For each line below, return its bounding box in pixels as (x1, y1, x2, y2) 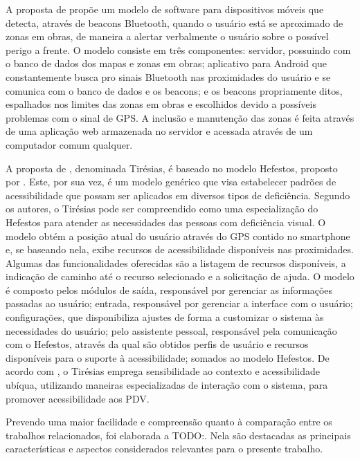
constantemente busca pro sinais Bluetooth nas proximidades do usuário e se (6, 69, 331, 84)
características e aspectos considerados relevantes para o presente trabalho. (6, 441, 323, 456)
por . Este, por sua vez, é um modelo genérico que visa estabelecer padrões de (6, 174, 336, 189)
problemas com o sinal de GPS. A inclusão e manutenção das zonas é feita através (6, 110, 354, 125)
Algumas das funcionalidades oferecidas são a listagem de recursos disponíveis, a (6, 255, 346, 270)
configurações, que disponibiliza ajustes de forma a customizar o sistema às (6, 310, 324, 324)
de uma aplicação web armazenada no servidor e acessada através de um (6, 124, 313, 138)
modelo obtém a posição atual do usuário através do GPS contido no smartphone (6, 228, 350, 243)
